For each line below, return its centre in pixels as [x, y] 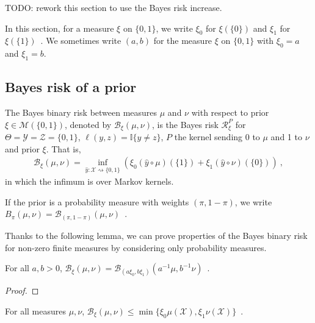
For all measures [35, 311]
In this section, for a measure [60, 28]
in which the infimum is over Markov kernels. [89, 181]
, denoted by [88, 124]
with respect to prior [230, 112]
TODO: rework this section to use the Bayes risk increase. [114, 7]
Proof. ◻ [22, 290]
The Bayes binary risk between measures [81, 112]
